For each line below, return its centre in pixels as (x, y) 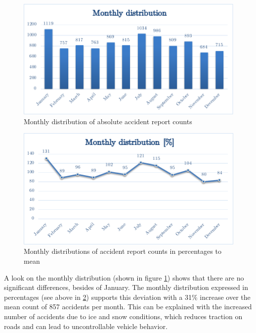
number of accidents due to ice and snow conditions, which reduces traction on (123, 316)
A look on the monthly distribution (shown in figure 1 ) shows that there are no (124, 277)
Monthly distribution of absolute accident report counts (108, 121)
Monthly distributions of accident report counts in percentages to (123, 251)
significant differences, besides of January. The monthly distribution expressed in (126, 287)
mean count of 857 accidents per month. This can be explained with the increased (128, 307)
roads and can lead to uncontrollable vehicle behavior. (86, 326)
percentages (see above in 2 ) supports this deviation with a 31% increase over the (127, 297)
